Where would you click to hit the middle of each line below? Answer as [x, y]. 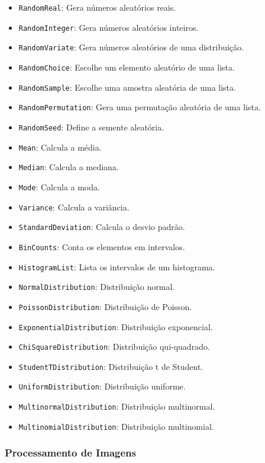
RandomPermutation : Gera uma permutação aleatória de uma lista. [140, 107]
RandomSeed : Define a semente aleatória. [91, 127]
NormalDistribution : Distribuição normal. [97, 287]
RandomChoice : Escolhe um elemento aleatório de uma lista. [127, 67]
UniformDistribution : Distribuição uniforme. [102, 386]
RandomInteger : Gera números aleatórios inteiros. [109, 27]
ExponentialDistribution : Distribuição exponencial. [116, 326]
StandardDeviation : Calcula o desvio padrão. [102, 227]
